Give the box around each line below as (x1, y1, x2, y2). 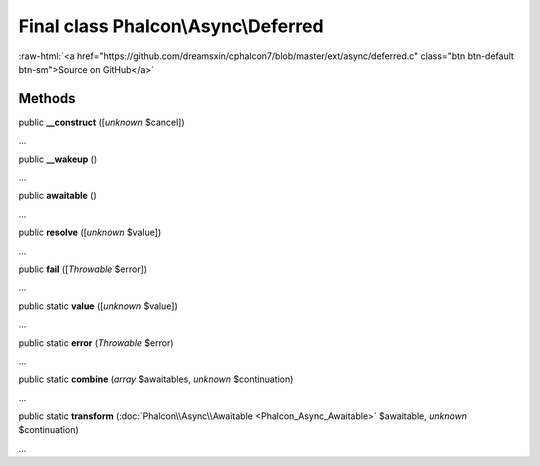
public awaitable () (18, 190, 97, 202)
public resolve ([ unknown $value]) (18, 226, 162, 239)
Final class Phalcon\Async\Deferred (18, 15, 324, 37)
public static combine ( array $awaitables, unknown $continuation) (18, 373, 294, 385)
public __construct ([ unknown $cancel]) (18, 116, 185, 128)
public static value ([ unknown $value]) (18, 300, 179, 312)
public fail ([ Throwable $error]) (18, 263, 148, 275)
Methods (18, 90, 76, 107)
